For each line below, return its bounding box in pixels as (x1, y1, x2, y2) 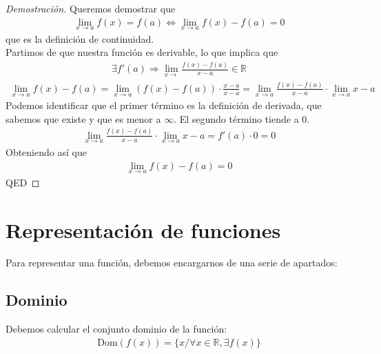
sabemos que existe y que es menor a (6, 111, 161, 126)
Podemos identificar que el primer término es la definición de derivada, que (6, 98, 322, 112)
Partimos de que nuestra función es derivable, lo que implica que (6, 45, 278, 59)
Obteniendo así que (6, 144, 87, 159)
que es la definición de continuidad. (6, 31, 154, 46)
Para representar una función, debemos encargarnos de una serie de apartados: (6, 255, 338, 270)
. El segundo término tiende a (174, 111, 299, 126)
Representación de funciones (6, 215, 281, 244)
